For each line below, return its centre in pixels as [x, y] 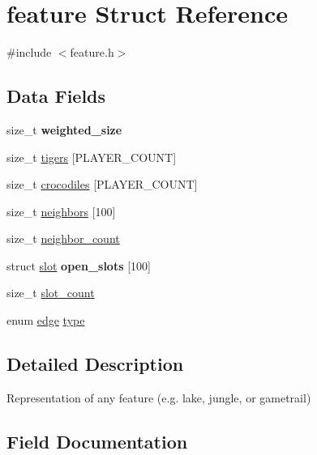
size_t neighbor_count [63, 238]
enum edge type [46, 320]
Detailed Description [95, 364]
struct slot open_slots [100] [79, 265]
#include [29, 52]
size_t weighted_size [64, 129]
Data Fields [56, 96]
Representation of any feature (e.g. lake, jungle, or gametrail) [159, 397]
